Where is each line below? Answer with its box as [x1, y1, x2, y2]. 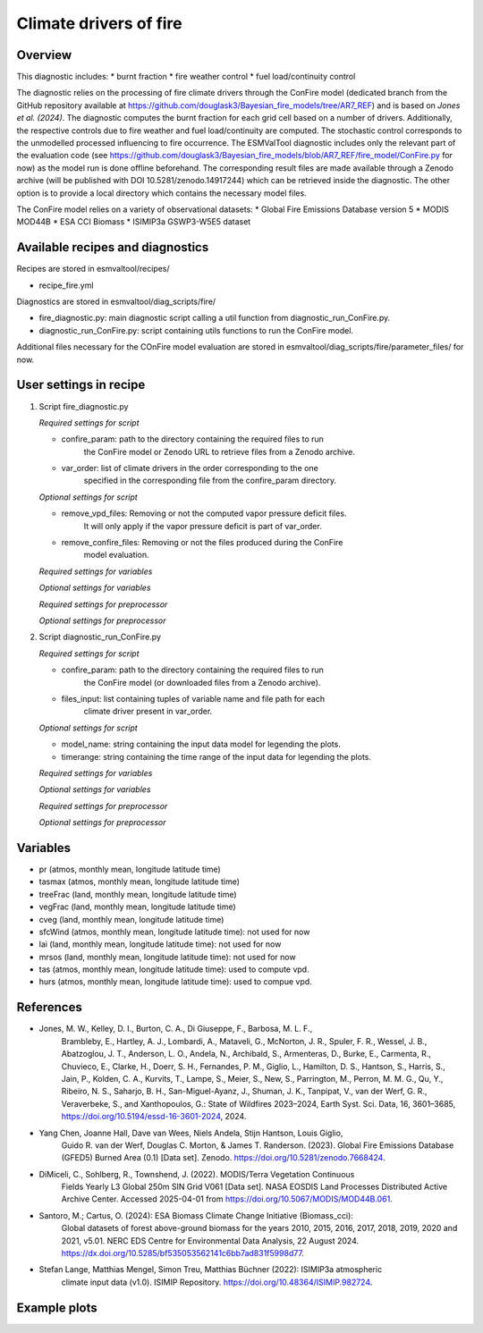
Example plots [16, 1300, 97, 1315]
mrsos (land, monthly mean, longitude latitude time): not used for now [38, 951, 296, 962]
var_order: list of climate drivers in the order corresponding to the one [61, 463, 319, 474]
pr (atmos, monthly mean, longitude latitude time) [38, 864, 221, 874]
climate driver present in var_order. [83, 706, 213, 717]
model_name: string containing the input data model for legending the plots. [61, 738, 342, 750]
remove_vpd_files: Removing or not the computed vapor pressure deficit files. [61, 508, 347, 519]
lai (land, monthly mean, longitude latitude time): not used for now [38, 939, 282, 949]
